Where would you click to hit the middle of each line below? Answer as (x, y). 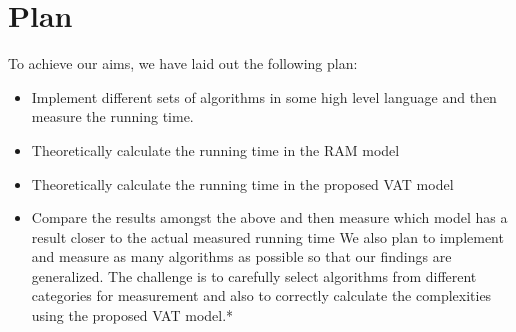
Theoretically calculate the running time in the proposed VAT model (242, 183)
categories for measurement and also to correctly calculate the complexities (261, 295)
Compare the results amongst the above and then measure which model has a (269, 217)
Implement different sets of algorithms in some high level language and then (264, 96)
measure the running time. (112, 116)
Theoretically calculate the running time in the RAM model (215, 149)
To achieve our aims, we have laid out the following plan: (183, 63)
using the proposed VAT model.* (132, 315)
